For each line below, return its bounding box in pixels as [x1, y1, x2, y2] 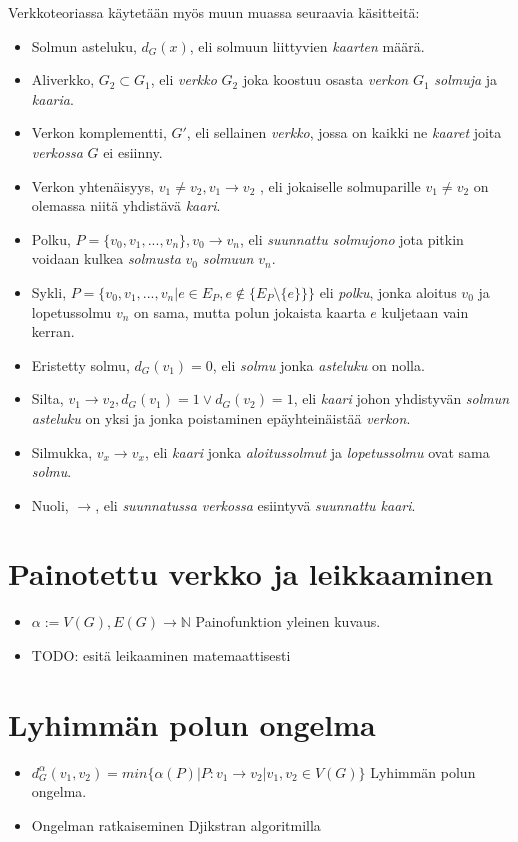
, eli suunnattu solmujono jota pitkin [240, 228, 464, 249]
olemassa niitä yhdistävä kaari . [31, 195, 221, 216]
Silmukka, [31, 441, 93, 462]
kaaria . [31, 88, 74, 109]
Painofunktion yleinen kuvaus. [195, 611, 381, 632]
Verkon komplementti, [31, 122, 167, 143]
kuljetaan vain [381, 301, 469, 322]
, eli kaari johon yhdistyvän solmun [293, 388, 510, 409]
